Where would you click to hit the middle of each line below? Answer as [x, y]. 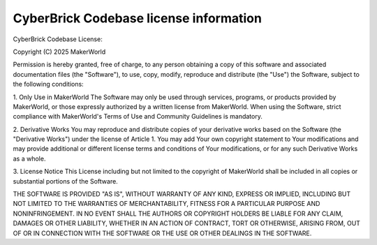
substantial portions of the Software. [65, 181]
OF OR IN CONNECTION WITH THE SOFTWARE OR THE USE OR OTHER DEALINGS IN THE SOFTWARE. [162, 233]
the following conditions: [48, 84]
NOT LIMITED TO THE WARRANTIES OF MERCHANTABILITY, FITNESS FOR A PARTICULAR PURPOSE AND [167, 204]
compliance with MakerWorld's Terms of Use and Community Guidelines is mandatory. [138, 117]
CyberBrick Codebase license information [137, 18]
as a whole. [29, 158]
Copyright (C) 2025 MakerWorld [59, 52]
